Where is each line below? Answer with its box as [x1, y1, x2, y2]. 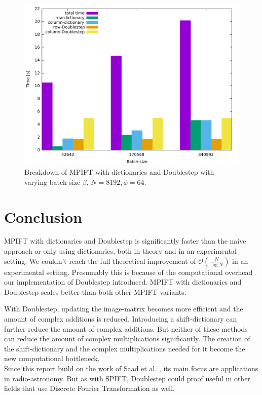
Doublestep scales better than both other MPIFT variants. [4, 286, 186, 297]
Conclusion [4, 206, 83, 227]
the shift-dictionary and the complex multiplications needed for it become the [4, 343, 245, 353]
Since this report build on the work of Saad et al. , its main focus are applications [4, 363, 258, 374]
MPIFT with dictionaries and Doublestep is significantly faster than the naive [4, 235, 246, 246]
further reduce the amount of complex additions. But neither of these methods [4, 323, 248, 334]
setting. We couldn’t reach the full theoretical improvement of [4, 255, 196, 266]
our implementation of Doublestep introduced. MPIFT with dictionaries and [4, 276, 242, 287]
